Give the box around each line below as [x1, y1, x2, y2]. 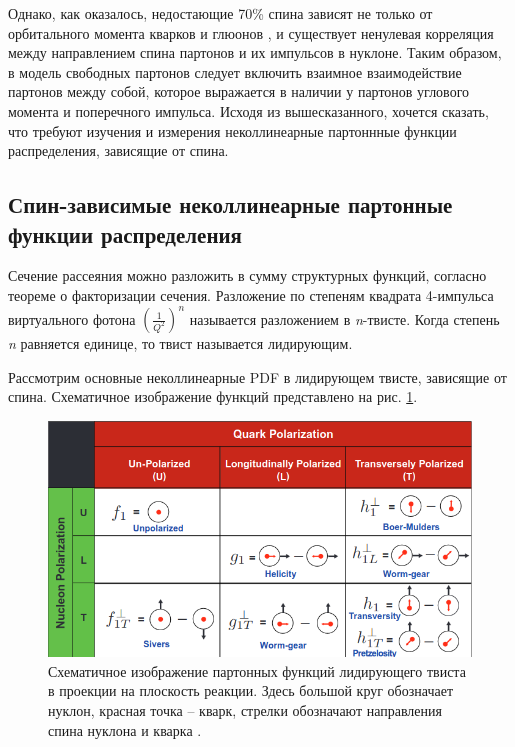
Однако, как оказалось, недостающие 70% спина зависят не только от [8, 3, 433, 23]
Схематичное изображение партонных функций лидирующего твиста [48, 660, 466, 681]
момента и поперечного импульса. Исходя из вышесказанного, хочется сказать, [8, 100, 489, 121]
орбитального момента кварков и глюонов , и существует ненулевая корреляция [8, 22, 494, 43]
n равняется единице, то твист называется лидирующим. [8, 333, 353, 354]
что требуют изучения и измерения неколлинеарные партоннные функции [8, 120, 457, 141]
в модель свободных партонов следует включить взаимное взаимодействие [8, 61, 462, 82]
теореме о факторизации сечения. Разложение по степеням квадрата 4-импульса [8, 284, 494, 305]
